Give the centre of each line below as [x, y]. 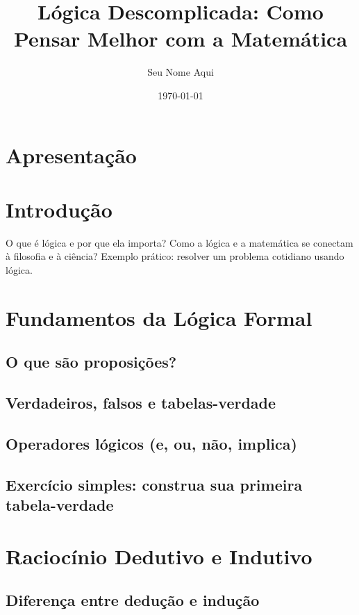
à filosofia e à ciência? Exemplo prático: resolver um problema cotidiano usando [175, 256]
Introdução [59, 209]
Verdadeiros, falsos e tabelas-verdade [141, 403]
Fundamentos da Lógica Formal [159, 317]
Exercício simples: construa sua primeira [154, 484]
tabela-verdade [60, 505]
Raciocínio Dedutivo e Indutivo [159, 556]
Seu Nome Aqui [181, 72]
